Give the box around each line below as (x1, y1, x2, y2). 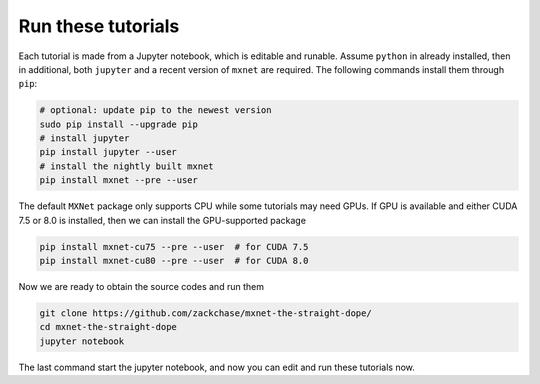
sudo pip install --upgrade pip (39, 118, 199, 130)
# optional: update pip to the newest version (39, 105, 272, 116)
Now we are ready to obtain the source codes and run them (18, 281, 265, 292)
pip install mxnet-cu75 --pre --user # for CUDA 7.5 (39, 241, 309, 252)
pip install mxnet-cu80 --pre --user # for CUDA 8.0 (39, 255, 309, 267)
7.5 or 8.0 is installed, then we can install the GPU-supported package (18, 214, 307, 226)
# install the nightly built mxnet (39, 160, 214, 172)
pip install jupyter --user (39, 146, 177, 158)
